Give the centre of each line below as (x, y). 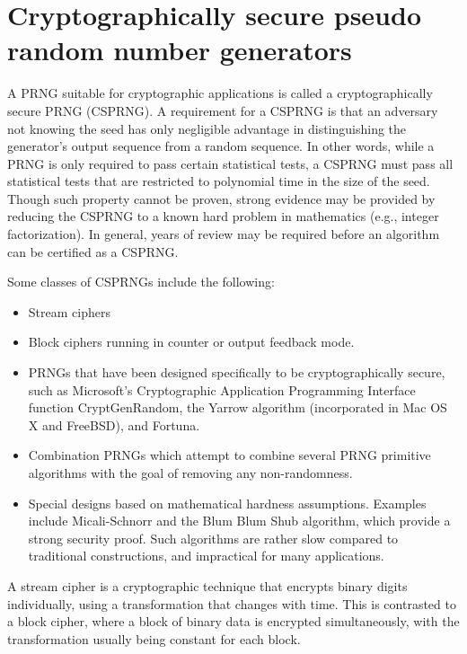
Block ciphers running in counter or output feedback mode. (191, 342)
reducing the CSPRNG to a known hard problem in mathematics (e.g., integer (223, 216)
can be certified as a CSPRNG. (93, 251)
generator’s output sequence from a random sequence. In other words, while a (221, 146)
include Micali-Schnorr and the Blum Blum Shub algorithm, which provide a (239, 521)
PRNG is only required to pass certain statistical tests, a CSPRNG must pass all (230, 163)
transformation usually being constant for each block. (154, 638)
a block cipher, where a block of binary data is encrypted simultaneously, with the (233, 621)
